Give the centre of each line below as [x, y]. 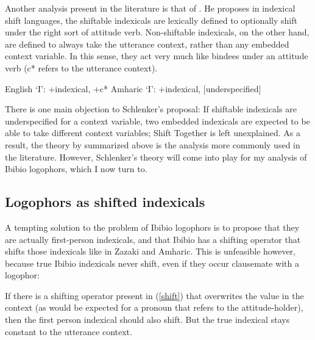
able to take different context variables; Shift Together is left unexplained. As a [153, 133]
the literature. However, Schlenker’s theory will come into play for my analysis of [156, 157]
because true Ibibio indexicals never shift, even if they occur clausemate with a [152, 263]
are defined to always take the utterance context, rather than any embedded [147, 44]
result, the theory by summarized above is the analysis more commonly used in [153, 144]
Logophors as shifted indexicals [105, 202]
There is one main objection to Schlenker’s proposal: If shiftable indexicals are [151, 109]
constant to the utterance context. [69, 331]
